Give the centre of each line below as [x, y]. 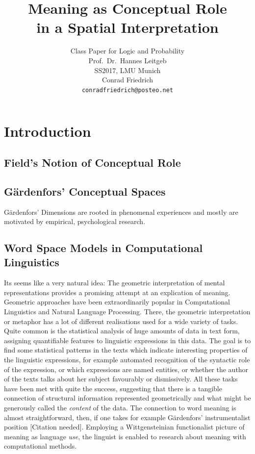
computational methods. [40, 446]
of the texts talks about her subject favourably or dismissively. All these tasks [121, 379]
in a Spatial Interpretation [127, 27]
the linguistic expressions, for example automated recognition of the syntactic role [127, 360]
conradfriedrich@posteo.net [127, 90]
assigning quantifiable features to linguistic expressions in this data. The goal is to [127, 340]
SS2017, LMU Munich [127, 70]
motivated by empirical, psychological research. [75, 221]
